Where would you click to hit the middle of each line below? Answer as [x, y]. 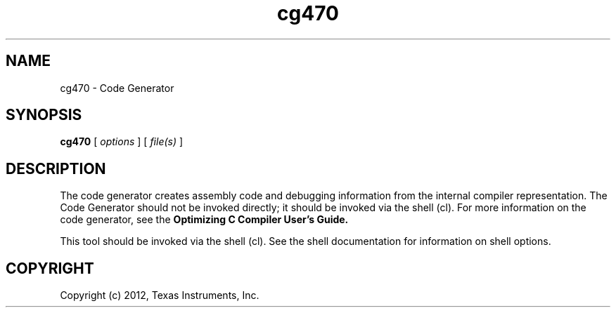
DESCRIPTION [56, 168]
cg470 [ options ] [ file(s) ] [122, 142]
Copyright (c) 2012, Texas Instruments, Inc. [160, 295]
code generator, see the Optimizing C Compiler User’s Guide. [204, 220]
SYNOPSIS [44, 115]
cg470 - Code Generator [117, 88]
